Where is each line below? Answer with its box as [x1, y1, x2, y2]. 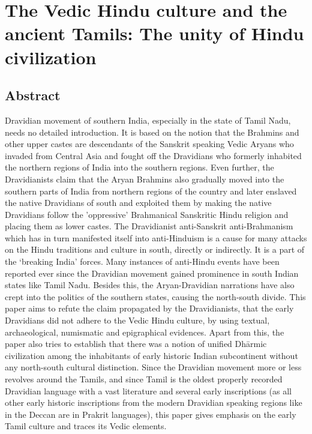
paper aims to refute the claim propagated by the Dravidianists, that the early [5, 302, 294, 315]
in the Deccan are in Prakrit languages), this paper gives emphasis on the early [5, 408, 296, 420]
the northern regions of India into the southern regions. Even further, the [5, 161, 274, 173]
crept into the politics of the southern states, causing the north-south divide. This [5, 290, 306, 303]
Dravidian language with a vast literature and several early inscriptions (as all [5, 384, 292, 397]
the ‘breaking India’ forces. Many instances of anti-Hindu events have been [5, 255, 280, 268]
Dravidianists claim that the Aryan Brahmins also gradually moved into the [5, 172, 284, 185]
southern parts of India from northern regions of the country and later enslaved [5, 184, 297, 197]
